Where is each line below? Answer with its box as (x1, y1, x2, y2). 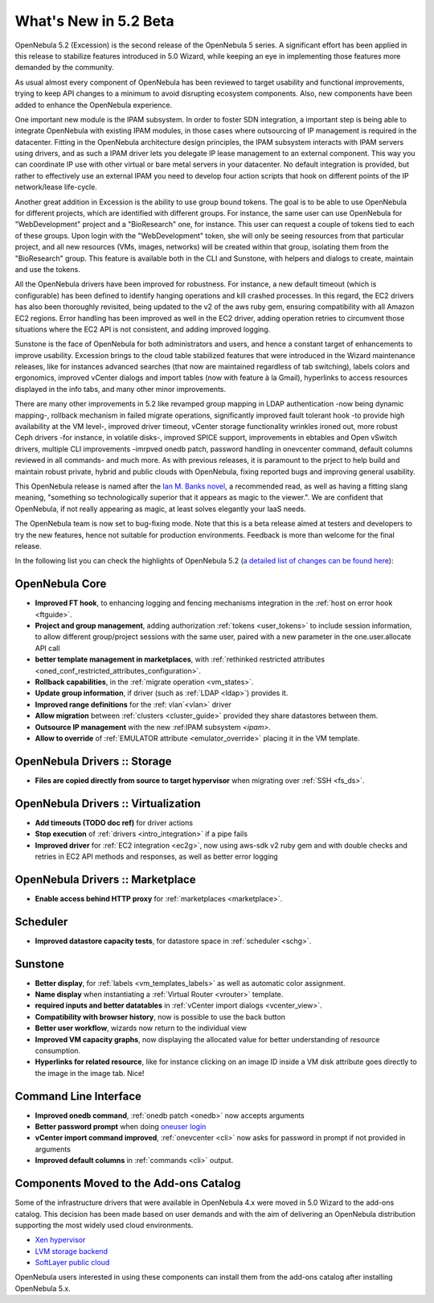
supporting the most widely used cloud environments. (14, 1220, 194, 1230)
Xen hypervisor (35, 1235, 86, 1245)
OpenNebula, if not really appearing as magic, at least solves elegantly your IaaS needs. (14, 504, 306, 513)
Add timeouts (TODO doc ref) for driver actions (35, 818, 193, 827)
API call (35, 643, 60, 653)
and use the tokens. (14, 264, 80, 274)
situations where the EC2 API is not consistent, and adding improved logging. (14, 324, 271, 334)
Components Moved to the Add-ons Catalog (14, 1177, 241, 1190)
